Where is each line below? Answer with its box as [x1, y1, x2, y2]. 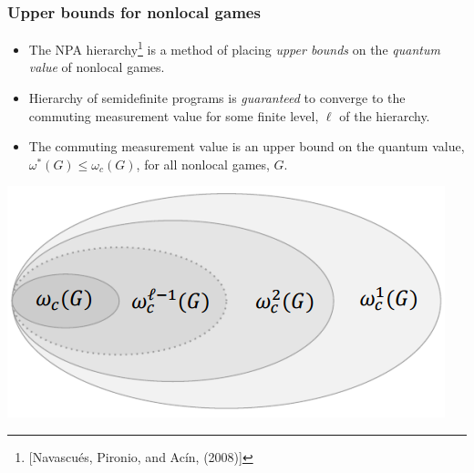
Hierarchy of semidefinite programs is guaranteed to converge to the [28, 88, 406, 108]
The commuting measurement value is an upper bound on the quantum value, [28, 137, 465, 156]
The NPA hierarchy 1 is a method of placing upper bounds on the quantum [28, 37, 440, 58]
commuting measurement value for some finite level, [28, 106, 319, 125]
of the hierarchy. [339, 106, 430, 125]
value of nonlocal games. [28, 57, 165, 77]
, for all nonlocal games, [136, 154, 270, 173]
